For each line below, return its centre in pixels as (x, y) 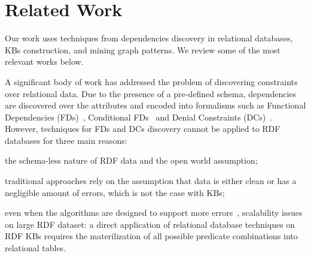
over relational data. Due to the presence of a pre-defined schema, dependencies (151, 93)
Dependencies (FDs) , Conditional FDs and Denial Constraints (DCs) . (139, 117)
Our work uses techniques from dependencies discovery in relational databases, (149, 38)
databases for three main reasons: (66, 140)
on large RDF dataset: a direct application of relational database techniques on (150, 224)
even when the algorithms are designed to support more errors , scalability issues (154, 213)
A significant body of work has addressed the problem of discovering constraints (151, 81)
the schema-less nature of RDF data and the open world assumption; (131, 160)
